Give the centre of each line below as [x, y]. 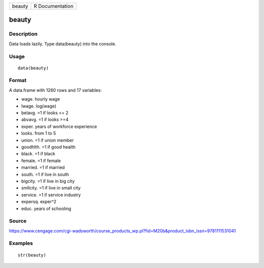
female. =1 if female [41, 161]
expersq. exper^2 [39, 202]
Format [18, 81]
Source [18, 221]
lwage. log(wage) [39, 106]
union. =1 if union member [48, 140]
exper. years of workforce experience [59, 126]
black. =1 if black [38, 154]
